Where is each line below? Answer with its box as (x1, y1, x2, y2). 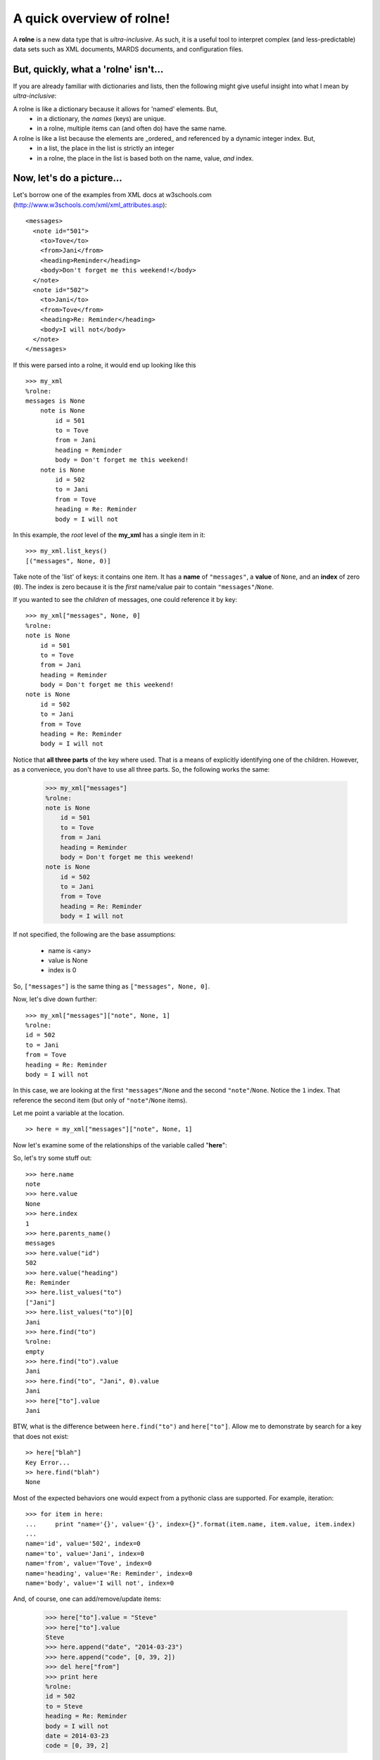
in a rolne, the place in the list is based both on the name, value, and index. (37, 153, 254, 162)
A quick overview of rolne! (13, 11, 170, 26)
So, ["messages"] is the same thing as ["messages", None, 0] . (13, 982, 210, 991)
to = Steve (45, 1702, 83, 1710)
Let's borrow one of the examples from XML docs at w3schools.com (13, 191, 213, 199)
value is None (48, 956, 88, 964)
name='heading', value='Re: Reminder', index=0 (25, 1569, 193, 1577)
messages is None (25, 396, 85, 405)
